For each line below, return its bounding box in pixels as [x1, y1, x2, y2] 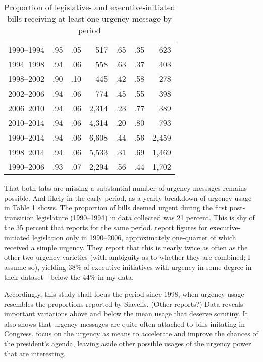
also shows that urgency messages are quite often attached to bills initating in [4, 318, 245, 329]
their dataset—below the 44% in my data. [4, 271, 134, 282]
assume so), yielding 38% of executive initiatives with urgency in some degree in [4, 261, 252, 272]
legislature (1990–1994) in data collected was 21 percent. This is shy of [36, 212, 255, 222]
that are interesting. [4, 348, 66, 358]
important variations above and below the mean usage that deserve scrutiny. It [4, 308, 248, 319]
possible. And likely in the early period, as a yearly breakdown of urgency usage [4, 192, 252, 203]
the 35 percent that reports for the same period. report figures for [4, 222, 207, 233]
